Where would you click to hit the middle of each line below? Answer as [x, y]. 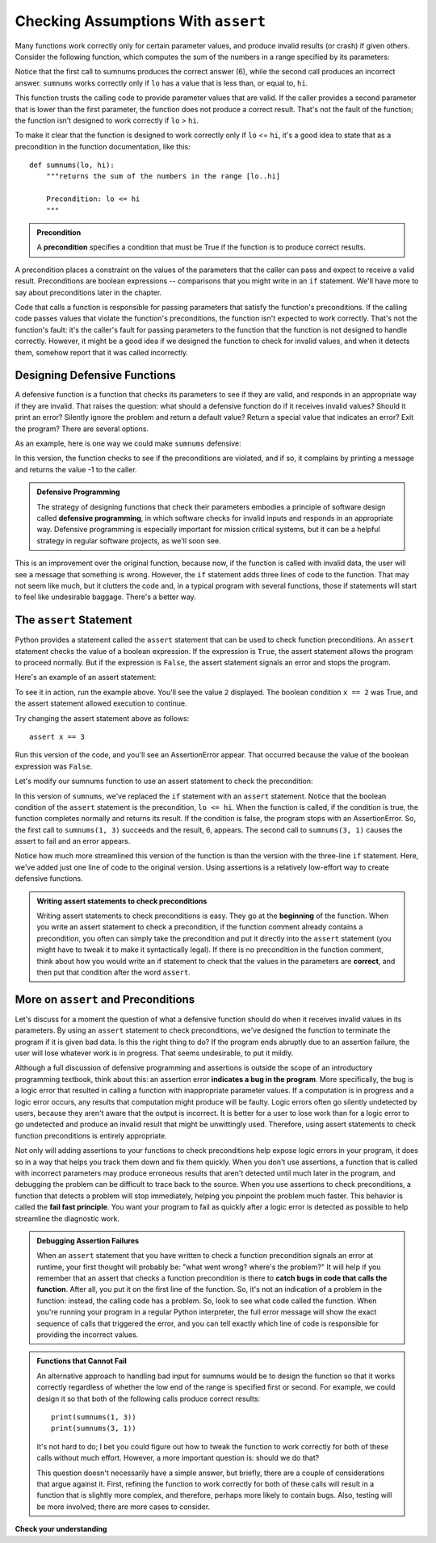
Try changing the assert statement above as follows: [102, 718]
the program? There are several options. [82, 429]
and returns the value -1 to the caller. [76, 469]
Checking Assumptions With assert [140, 21]
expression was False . [54, 766]
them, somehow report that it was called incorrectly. [102, 352]
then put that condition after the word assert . [114, 972]
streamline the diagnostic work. [67, 1218]
